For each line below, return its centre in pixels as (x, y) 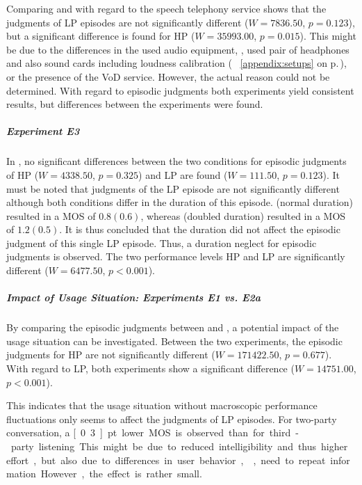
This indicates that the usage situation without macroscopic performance (162, 405)
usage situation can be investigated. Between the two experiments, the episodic (174, 341)
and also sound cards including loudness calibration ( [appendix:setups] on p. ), (176, 63)
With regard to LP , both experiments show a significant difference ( (150, 368)
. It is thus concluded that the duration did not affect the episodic (200, 229)
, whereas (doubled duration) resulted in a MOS (243, 215)
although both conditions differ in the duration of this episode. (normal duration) (180, 202)
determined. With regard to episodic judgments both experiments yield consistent (180, 90)
